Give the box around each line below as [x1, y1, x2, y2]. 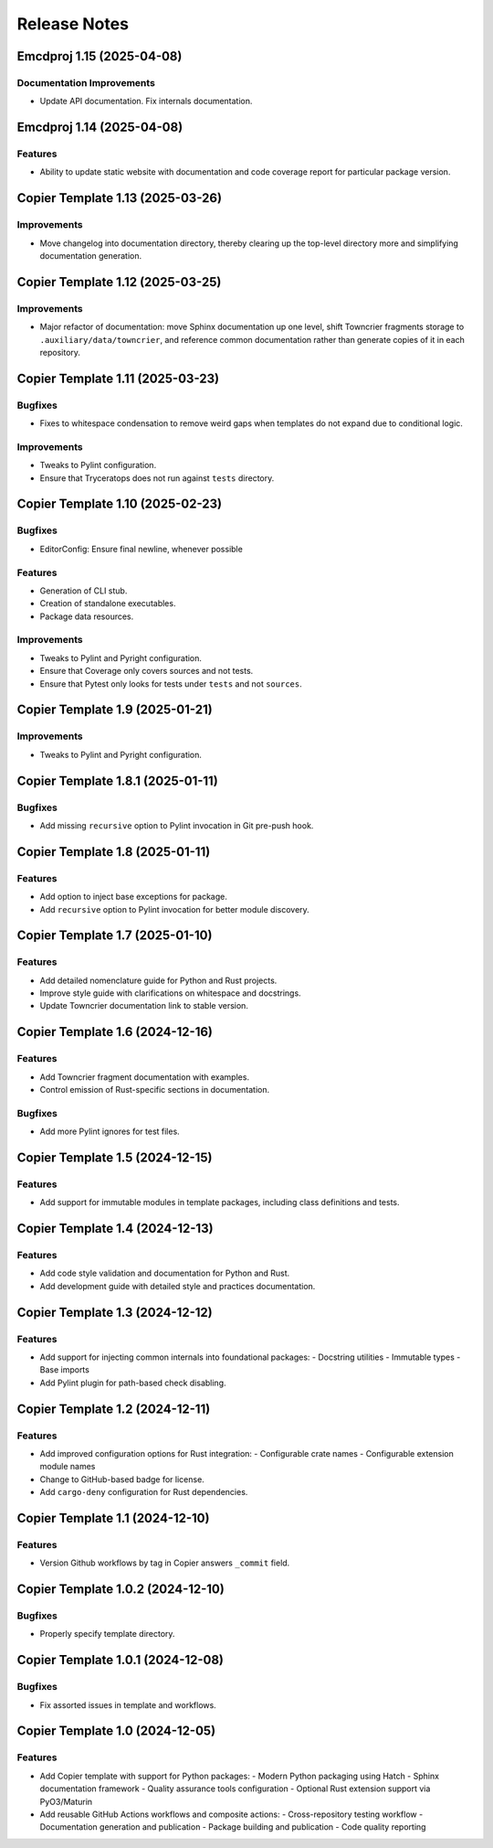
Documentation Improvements [16, 76, 155, 89]
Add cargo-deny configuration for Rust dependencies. [39, 1487, 248, 1498]
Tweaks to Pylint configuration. [39, 460, 157, 471]
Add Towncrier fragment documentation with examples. [39, 1071, 250, 1083]
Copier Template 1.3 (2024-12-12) [16, 1304, 214, 1320]
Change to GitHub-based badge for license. [39, 1473, 205, 1485]
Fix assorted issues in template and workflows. [39, 1699, 216, 1710]
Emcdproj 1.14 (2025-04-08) [16, 120, 184, 135]
